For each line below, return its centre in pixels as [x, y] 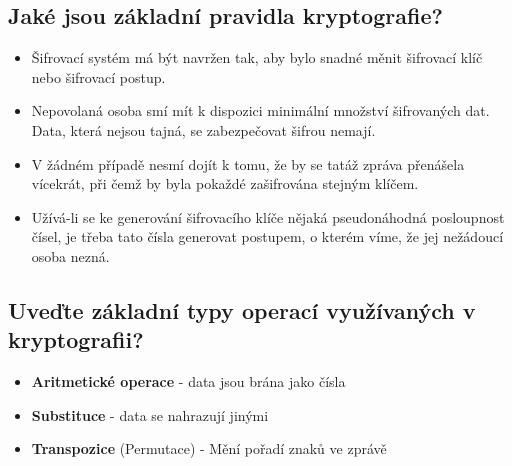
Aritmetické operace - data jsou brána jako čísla [188, 381]
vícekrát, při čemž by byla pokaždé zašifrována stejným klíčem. [225, 183]
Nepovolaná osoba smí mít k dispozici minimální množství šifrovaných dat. [260, 110]
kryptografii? [76, 339]
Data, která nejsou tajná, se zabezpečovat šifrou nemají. [203, 129]
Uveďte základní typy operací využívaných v [242, 309]
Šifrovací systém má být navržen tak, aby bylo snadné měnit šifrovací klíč [257, 57]
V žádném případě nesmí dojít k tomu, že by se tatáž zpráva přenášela [248, 163]
